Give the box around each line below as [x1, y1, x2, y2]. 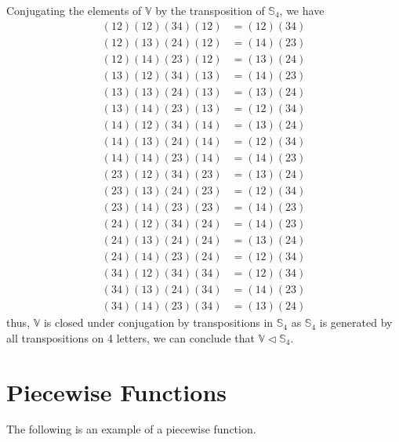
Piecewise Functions [6, 375, 227, 408]
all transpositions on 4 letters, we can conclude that [6, 329, 255, 346]
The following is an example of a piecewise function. [6, 421, 256, 437]
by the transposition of [155, 2, 265, 18]
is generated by [319, 314, 393, 331]
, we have [279, 2, 325, 18]
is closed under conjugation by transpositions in [43, 314, 274, 331]
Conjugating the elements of [6, 2, 142, 18]
